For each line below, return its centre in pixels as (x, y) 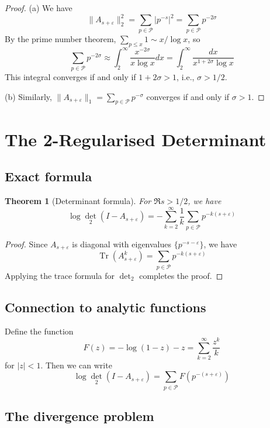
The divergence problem (79, 416)
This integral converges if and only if (70, 77)
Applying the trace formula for (60, 275)
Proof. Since (26, 244)
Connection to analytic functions (105, 307)
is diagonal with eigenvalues (122, 244)
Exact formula (49, 176)
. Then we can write (76, 365)
